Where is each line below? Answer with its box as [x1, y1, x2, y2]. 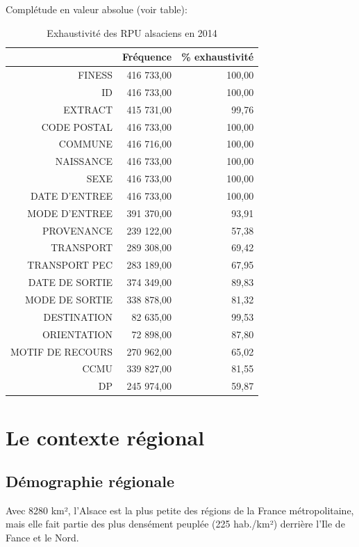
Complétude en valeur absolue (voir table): [6, 2, 187, 16]
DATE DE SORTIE [28, 275, 113, 290]
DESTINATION [43, 309, 113, 324]
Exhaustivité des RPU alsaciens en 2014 [47, 25, 217, 40]
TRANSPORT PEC [27, 257, 113, 272]
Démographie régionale [6, 470, 174, 492]
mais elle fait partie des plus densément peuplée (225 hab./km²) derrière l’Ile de [6, 516, 345, 531]
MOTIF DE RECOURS [10, 344, 113, 358]
